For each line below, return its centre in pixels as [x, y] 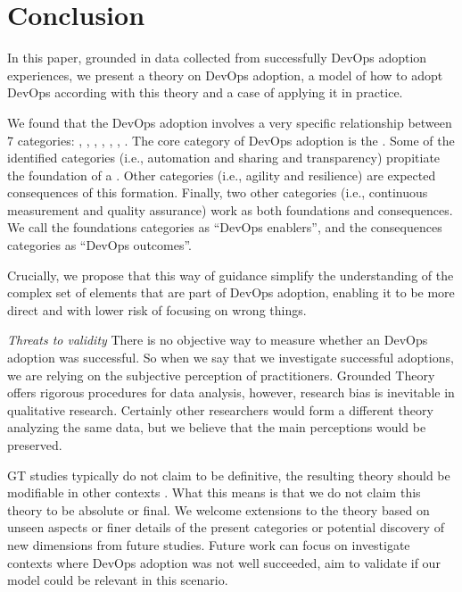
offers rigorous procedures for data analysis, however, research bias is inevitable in [231, 392]
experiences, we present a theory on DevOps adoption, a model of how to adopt [225, 75]
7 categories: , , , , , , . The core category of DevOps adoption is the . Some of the [231, 140]
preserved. [35, 445]
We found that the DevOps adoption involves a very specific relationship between [230, 122]
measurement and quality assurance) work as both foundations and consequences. [230, 209]
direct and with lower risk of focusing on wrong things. [157, 309]
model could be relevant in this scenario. [118, 580]
